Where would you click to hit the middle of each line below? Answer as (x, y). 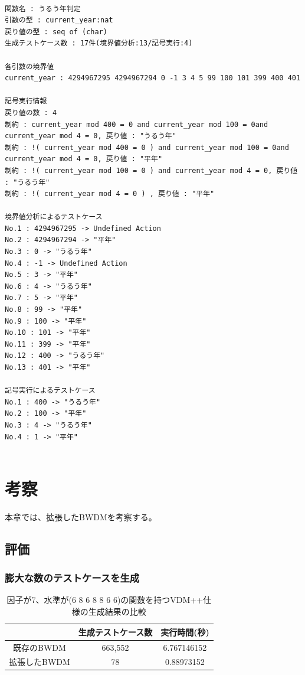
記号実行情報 (26, 101)
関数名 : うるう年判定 (43, 9)
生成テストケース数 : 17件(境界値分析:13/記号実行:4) (99, 43)
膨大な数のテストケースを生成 (72, 578)
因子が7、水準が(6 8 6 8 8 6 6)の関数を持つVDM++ (105, 600)
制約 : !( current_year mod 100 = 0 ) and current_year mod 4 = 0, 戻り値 (151, 170)
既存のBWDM (40, 647)
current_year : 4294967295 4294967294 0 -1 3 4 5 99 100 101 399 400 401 (153, 78)
